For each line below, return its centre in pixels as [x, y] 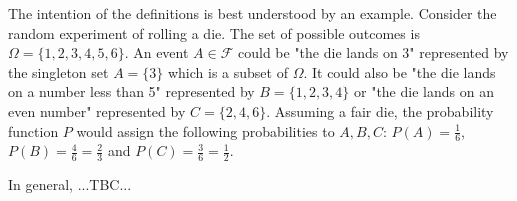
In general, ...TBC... [70, 184]
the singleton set [58, 71]
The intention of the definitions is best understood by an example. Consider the [252, 13]
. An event [156, 52]
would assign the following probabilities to [205, 130]
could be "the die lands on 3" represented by [373, 52]
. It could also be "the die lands [399, 71]
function [33, 130]
